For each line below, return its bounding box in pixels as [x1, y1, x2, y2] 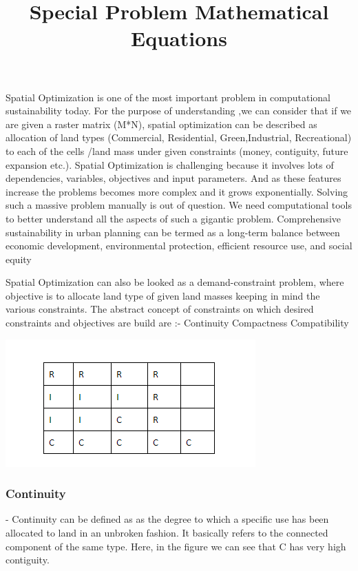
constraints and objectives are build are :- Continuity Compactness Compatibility [6, 315, 349, 330]
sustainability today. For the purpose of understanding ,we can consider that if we [6, 103, 352, 118]
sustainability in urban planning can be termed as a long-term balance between [6, 225, 340, 239]
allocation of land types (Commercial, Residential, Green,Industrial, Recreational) [6, 130, 352, 145]
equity [6, 251, 32, 266]
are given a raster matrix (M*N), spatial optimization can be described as [6, 116, 317, 131]
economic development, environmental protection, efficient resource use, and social [6, 238, 352, 253]
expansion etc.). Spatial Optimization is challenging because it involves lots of [6, 157, 334, 172]
